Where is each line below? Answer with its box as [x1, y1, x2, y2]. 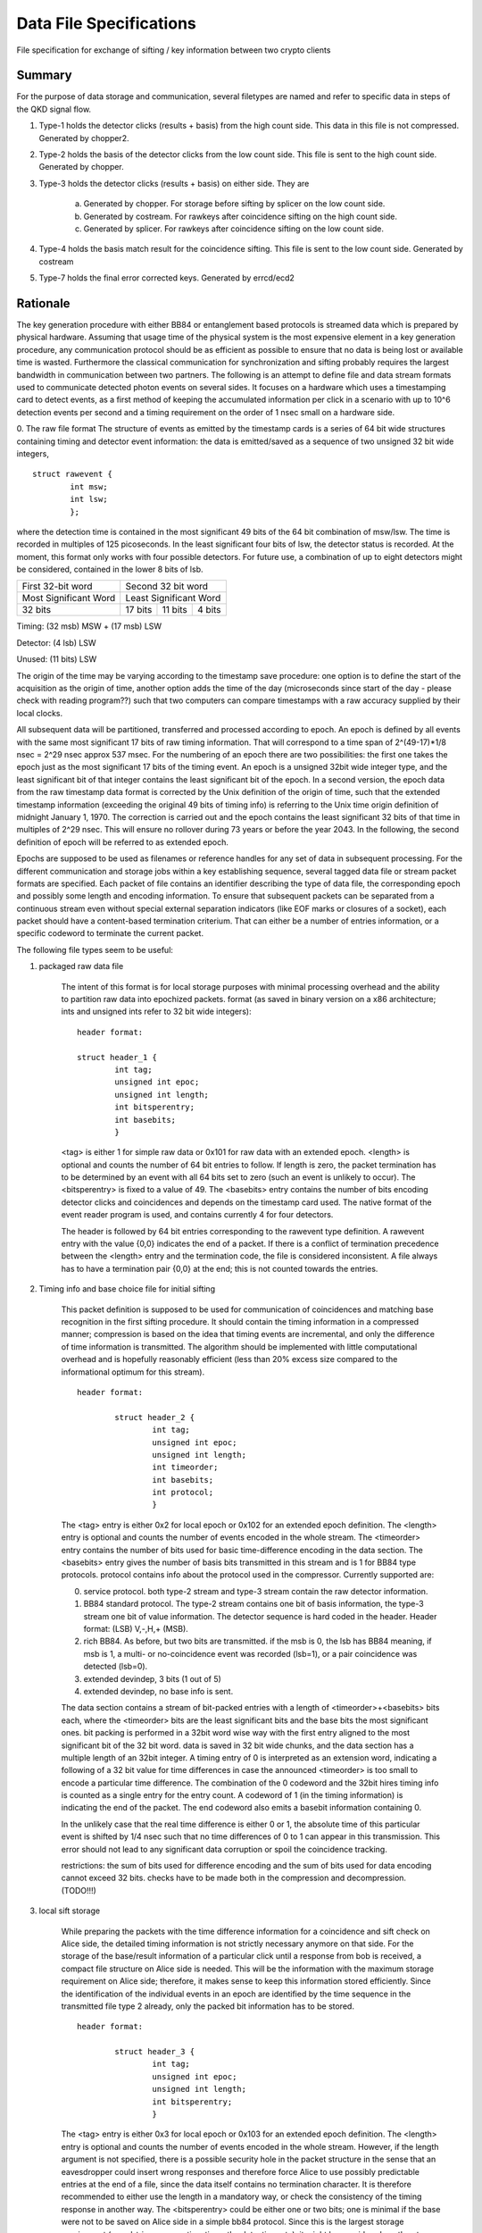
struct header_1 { [77, 1052, 158, 1062]
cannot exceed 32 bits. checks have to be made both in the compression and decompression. [61, 1872, 406, 1884]
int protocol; [152, 1487, 214, 1498]
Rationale [16, 296, 71, 311]
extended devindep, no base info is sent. [83, 1685, 234, 1696]
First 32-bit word [21, 581, 93, 593]
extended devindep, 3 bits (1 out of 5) [83, 1673, 222, 1684]
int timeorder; [152, 1462, 219, 1473]
